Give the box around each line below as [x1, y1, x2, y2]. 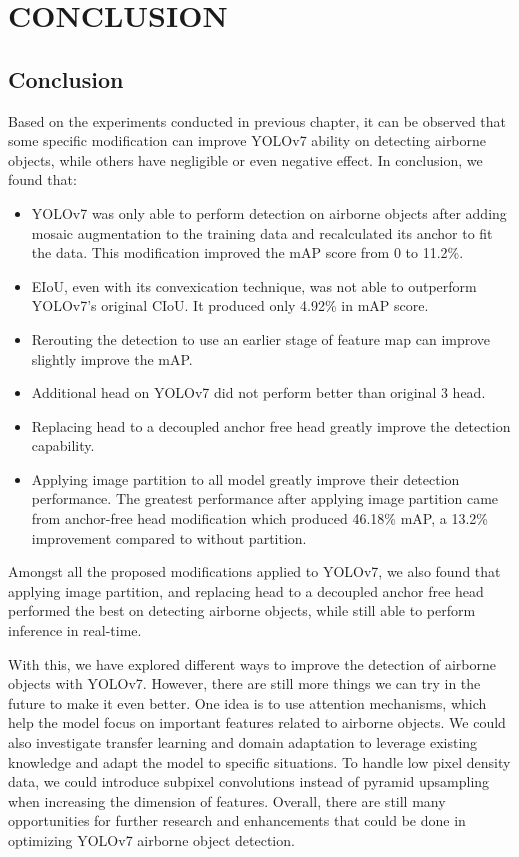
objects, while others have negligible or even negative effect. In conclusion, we [8, 149, 483, 170]
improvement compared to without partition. [31, 527, 307, 548]
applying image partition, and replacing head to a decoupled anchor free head [8, 580, 484, 601]
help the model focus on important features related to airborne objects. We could [8, 712, 506, 733]
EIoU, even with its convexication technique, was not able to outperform [31, 275, 477, 296]
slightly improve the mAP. [31, 348, 193, 369]
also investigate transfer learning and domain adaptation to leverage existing [8, 732, 478, 753]
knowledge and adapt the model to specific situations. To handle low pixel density [8, 751, 511, 772]
